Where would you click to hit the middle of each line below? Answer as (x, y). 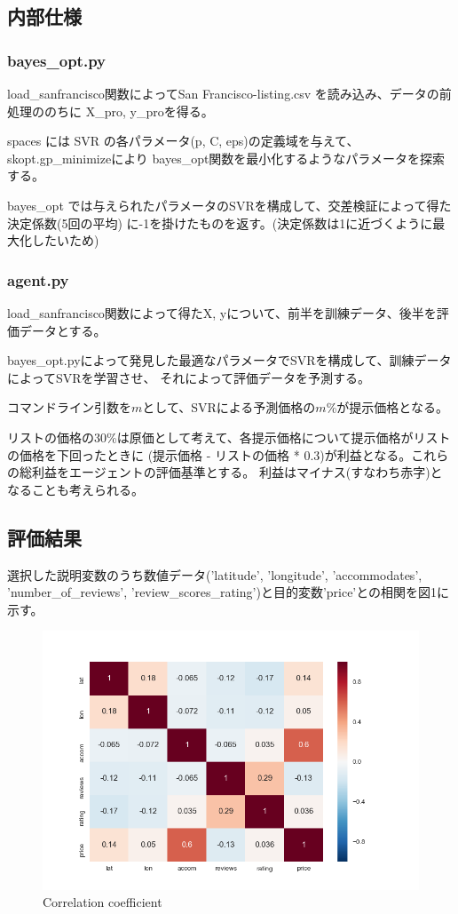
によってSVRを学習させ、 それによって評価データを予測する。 (189, 377)
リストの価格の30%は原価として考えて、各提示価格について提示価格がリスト (229, 437)
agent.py (38, 279)
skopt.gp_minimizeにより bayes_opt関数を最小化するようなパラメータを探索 (226, 158)
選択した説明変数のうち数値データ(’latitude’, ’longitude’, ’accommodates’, (215, 574)
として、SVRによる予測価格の (229, 407)
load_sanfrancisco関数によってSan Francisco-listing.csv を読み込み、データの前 (229, 93)
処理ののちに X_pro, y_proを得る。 (111, 111)
